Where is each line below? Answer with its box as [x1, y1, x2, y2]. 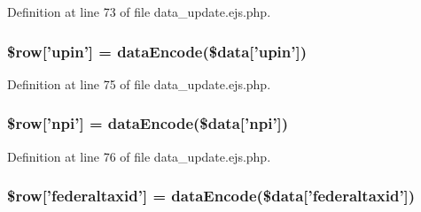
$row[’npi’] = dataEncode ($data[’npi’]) [7, 112, 289, 134]
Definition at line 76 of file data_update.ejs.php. [7, 147, 271, 165]
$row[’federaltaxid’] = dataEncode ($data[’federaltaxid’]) [7, 185, 416, 207]
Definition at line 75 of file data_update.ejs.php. [7, 74, 271, 93]
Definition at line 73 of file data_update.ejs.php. [7, 3, 271, 20]
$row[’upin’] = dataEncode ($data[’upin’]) [7, 40, 308, 62]
